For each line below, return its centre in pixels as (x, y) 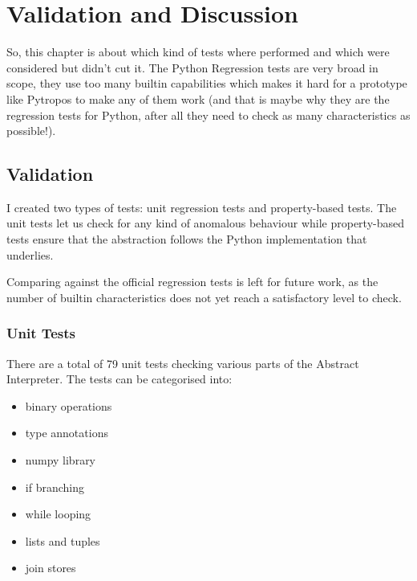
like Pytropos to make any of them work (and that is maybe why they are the (198, 98)
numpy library (61, 460)
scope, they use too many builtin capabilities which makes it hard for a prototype (207, 83)
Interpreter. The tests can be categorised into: (119, 379)
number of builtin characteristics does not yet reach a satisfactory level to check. (204, 297)
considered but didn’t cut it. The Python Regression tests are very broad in (192, 67)
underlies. (30, 254)
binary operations (69, 405)
